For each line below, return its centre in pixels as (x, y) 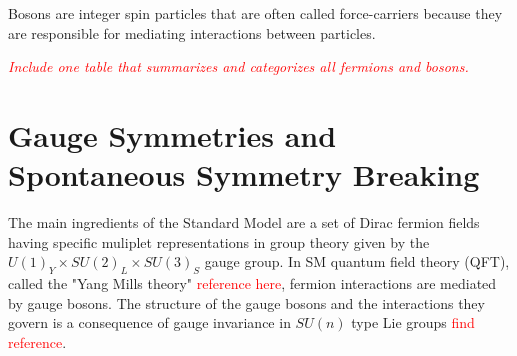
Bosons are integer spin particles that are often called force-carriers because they (255, 13)
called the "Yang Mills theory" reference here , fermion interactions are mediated (252, 283)
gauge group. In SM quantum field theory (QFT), (357, 261)
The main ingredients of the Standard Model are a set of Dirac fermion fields (244, 222)
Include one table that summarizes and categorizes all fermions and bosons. (238, 66)
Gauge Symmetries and (172, 134)
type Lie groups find (413, 322)
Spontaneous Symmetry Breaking (244, 174)
